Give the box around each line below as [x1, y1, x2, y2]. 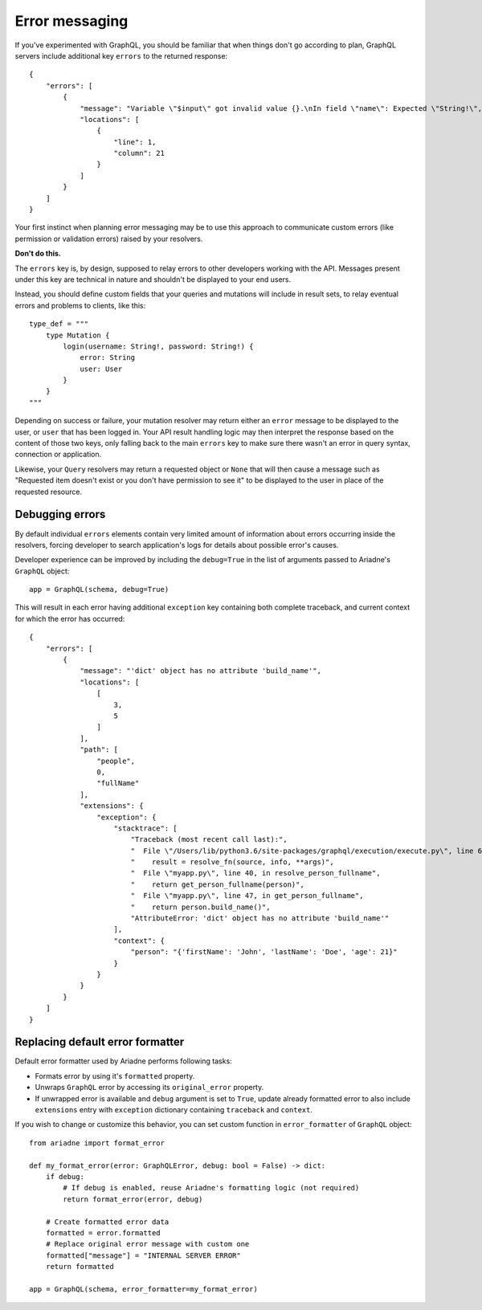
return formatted [45, 1262, 114, 1271]
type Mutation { [45, 330, 110, 340]
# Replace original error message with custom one [45, 1239, 250, 1249]
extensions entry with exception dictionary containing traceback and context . [35, 1105, 313, 1114]
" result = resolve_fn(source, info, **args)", [130, 858, 334, 867]
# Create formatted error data [45, 1217, 170, 1226]
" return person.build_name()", [130, 902, 271, 912]
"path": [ [80, 745, 119, 754]
